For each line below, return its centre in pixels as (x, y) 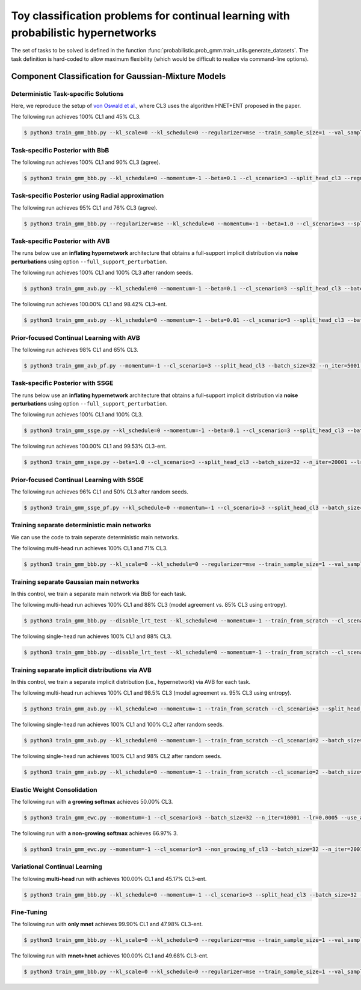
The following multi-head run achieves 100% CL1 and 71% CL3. (89, 548)
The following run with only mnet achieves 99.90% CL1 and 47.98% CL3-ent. (107, 924)
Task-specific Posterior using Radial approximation (88, 196)
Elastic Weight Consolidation (54, 789)
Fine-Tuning (29, 912)
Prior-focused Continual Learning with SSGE (78, 480)
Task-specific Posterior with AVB (60, 241)
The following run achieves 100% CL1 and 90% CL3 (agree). (86, 162)
